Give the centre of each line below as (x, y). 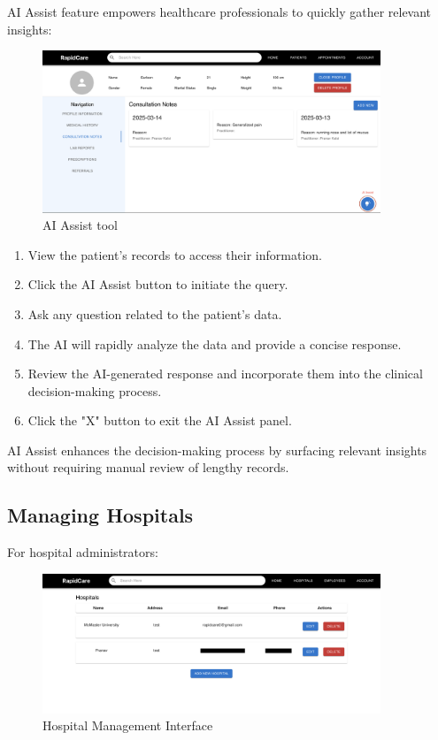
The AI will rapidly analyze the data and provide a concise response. (215, 343)
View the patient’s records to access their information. (175, 254)
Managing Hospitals (100, 515)
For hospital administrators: (83, 552)
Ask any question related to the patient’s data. (155, 313)
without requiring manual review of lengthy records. (148, 467)
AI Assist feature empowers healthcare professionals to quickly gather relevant (219, 11)
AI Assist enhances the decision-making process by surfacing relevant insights (217, 450)
